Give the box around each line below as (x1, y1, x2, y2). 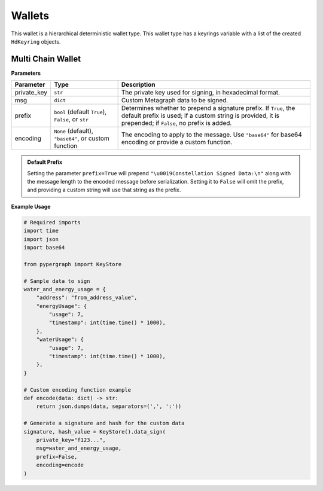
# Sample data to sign (23, 277, 90, 284)
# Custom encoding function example (23, 386, 132, 393)
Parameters (11, 69, 41, 77)
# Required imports (23, 219, 81, 225)
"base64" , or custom (54, 135, 110, 143)
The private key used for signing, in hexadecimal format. (121, 89, 281, 97)
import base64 (23, 244, 65, 251)
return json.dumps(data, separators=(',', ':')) (36, 403, 182, 410)
